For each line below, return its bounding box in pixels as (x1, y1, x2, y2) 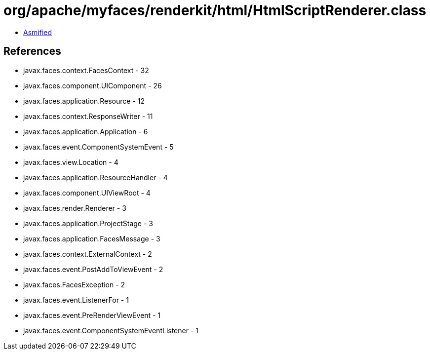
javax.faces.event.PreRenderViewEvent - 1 (23, 311, 161, 319)
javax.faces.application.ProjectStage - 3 (23, 219, 153, 228)
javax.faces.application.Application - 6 (23, 127, 148, 136)
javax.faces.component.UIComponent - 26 (23, 81, 162, 90)
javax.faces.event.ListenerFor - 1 (23, 295, 129, 304)
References (3, 45, 61, 58)
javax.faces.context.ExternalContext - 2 (23, 249, 152, 258)
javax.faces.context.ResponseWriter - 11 (23, 112, 153, 120)
